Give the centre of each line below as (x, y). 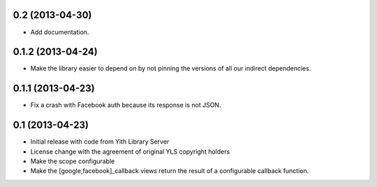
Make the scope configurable (73, 161)
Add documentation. (60, 32)
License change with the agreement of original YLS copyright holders (130, 151)
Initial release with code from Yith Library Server (100, 142)
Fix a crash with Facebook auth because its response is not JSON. (126, 105)
